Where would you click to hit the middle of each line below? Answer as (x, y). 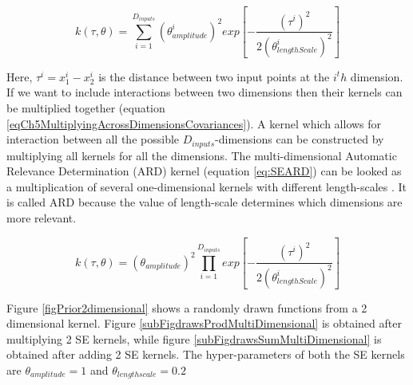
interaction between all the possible (93, 139)
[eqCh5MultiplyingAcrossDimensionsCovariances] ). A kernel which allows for (194, 123)
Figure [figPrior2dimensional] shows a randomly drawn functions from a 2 (187, 307)
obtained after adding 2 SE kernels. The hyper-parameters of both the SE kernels (206, 354)
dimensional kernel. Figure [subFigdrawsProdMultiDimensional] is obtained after (204, 323)
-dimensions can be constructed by (300, 139)
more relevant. (42, 218)
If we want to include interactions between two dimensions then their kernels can (205, 92)
